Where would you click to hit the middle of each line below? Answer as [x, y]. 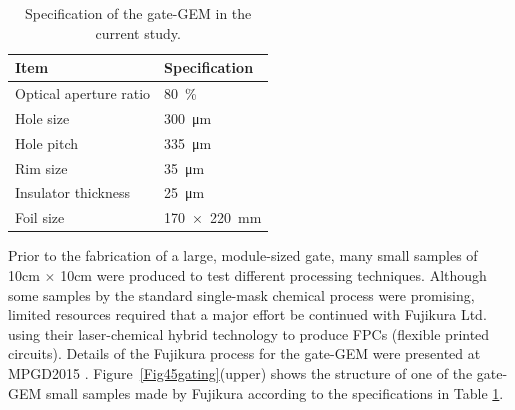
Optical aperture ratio [83, 93]
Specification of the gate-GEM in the [138, 13]
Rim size [41, 167]
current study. [138, 32]
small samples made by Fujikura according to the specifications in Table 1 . [275, 392]
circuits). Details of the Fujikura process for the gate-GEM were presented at [244, 353]
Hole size [42, 117]
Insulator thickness [72, 192]
